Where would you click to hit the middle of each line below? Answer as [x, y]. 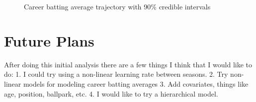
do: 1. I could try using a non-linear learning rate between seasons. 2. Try [116, 74]
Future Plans [49, 40]
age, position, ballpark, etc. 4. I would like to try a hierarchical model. [111, 93]
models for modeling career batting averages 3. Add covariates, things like [136, 83]
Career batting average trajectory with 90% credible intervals [117, 6]
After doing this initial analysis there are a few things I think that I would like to [128, 64]
